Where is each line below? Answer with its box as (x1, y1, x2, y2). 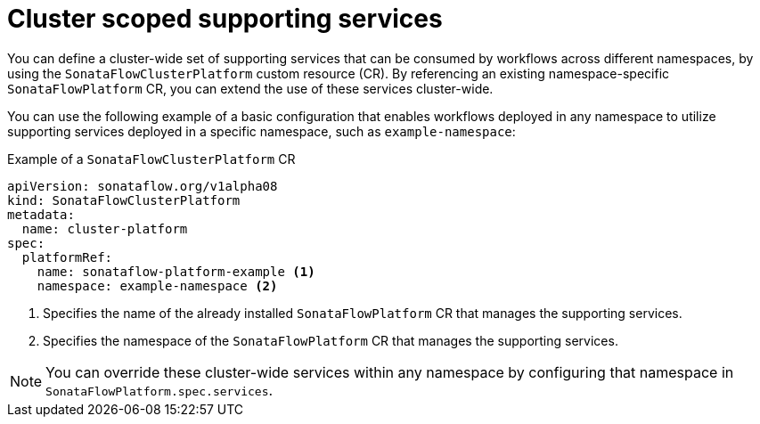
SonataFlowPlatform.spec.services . (45, 380, 274, 399)
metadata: (7, 207, 75, 222)
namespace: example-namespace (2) (37, 278, 278, 293)
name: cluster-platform (21, 221, 188, 236)
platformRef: (21, 249, 113, 265)
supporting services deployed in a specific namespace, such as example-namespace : (7, 123, 516, 139)
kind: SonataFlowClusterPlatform (7, 192, 241, 208)
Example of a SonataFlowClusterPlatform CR (7, 151, 296, 167)
